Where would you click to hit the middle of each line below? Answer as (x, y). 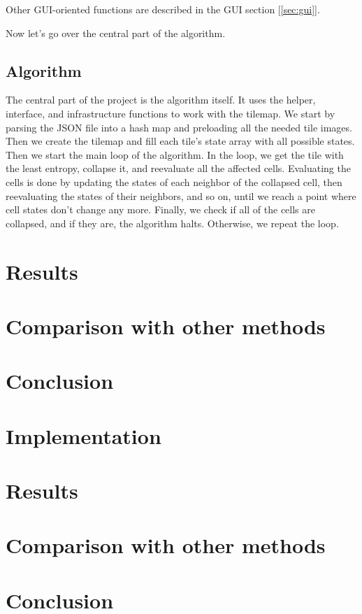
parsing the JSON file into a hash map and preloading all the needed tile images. (179, 127)
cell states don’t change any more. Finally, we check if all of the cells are (161, 209)
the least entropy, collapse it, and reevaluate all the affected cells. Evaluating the (178, 168)
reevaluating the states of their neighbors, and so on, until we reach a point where (181, 195)
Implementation (84, 435)
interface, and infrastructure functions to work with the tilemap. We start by (171, 113)
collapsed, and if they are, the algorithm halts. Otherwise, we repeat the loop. (172, 223)
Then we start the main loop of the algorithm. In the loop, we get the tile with (175, 154)
